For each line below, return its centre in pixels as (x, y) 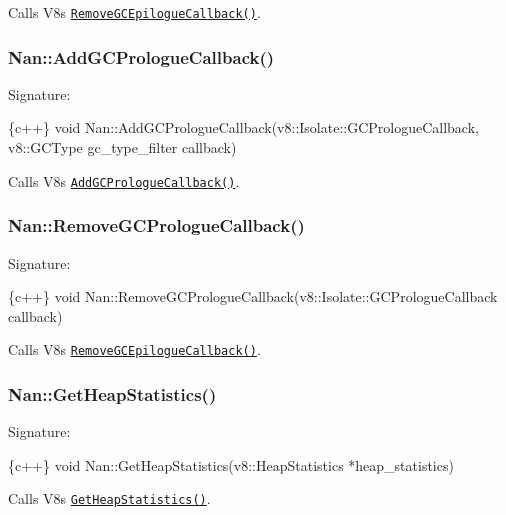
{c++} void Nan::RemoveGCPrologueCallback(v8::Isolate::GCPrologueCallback (253, 296)
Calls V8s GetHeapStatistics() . (109, 498)
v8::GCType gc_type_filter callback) (122, 147)
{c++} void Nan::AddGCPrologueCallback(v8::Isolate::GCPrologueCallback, (243, 127)
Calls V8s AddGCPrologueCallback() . (124, 180)
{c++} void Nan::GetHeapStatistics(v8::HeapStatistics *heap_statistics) (231, 464)
